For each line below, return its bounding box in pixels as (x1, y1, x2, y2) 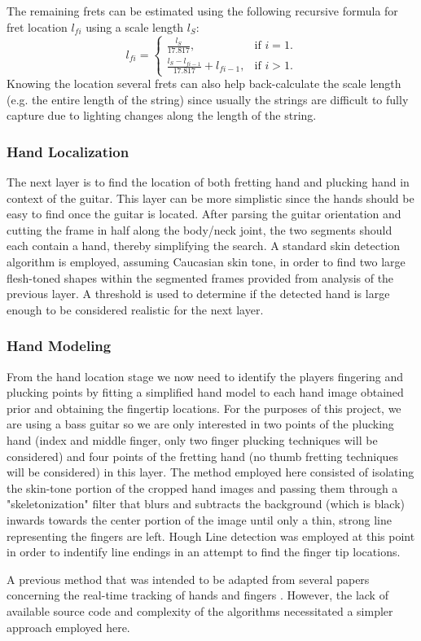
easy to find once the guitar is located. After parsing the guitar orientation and (7, 205, 401, 222)
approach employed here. (7, 618, 130, 635)
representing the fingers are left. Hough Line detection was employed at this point (7, 527, 415, 544)
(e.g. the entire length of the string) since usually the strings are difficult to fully (7, 90, 409, 108)
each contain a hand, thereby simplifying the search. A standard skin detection (7, 237, 401, 254)
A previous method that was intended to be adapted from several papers (7, 570, 370, 587)
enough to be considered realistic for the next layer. (7, 301, 264, 318)
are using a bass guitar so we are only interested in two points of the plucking (7, 415, 394, 432)
